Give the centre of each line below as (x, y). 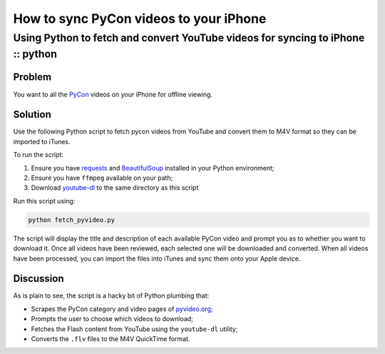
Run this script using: (44, 201)
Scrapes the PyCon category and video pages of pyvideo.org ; (122, 309)
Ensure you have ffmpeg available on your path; (102, 178)
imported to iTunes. (42, 141)
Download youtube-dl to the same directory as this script (115, 188)
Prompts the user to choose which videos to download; (112, 319)
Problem (32, 77)
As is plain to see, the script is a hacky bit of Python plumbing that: (111, 295)
